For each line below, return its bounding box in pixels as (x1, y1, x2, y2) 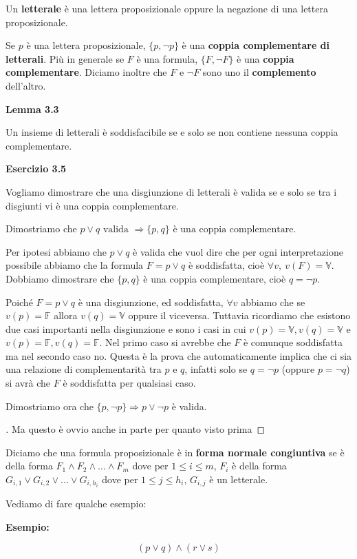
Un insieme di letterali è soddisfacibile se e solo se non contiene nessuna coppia (6, 125, 338, 139)
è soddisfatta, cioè (188, 258, 265, 272)
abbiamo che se (241, 294, 305, 309)
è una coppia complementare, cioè (143, 271, 286, 285)
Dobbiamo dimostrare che (6, 271, 114, 285)
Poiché (6, 294, 33, 309)
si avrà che (6, 376, 51, 390)
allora (54, 308, 78, 323)
